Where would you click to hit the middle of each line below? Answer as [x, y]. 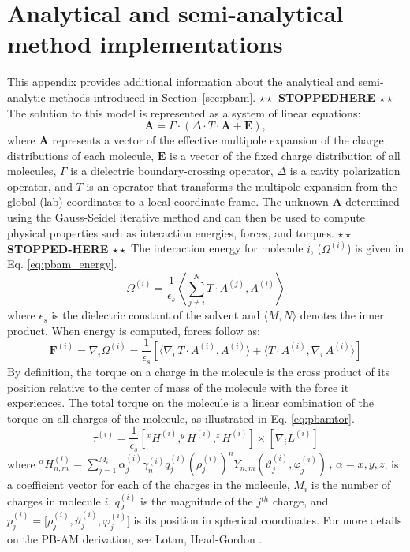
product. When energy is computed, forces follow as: [134, 330]
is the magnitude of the [196, 501]
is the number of [351, 485]
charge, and [300, 501]
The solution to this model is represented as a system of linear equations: [184, 112]
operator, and [40, 186]
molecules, [32, 171]
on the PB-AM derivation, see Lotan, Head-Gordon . [135, 538]
